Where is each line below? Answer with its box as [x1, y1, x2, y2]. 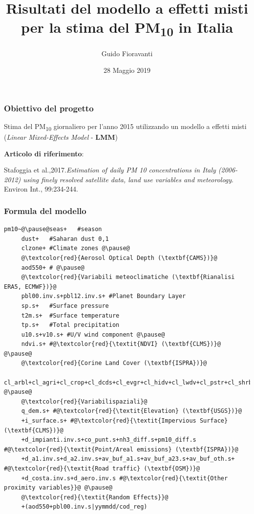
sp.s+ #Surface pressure [21, 302, 109, 309]
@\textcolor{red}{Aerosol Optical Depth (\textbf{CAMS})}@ [21, 254, 217, 261]
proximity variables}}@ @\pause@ [4, 484, 112, 492]
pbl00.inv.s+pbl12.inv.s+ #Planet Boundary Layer [21, 293, 186, 300]
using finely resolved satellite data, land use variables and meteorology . [23, 174, 234, 184]
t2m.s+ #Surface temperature [21, 312, 120, 319]
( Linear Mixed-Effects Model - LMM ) [4, 131, 118, 142]
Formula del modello [4, 204, 86, 216]
